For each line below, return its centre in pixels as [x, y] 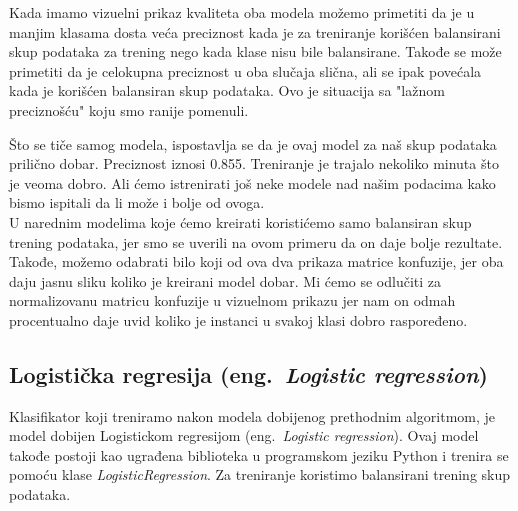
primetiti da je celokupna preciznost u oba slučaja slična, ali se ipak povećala [245, 70]
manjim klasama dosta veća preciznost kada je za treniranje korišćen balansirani [255, 31]
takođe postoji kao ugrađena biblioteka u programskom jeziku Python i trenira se [259, 454]
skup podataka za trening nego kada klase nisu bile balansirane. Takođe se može [255, 51]
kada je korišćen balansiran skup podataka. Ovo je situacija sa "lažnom [227, 90]
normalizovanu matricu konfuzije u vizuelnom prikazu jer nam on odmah [232, 300]
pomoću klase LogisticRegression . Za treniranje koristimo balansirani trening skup [260, 474]
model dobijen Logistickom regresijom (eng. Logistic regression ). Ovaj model [244, 435]
